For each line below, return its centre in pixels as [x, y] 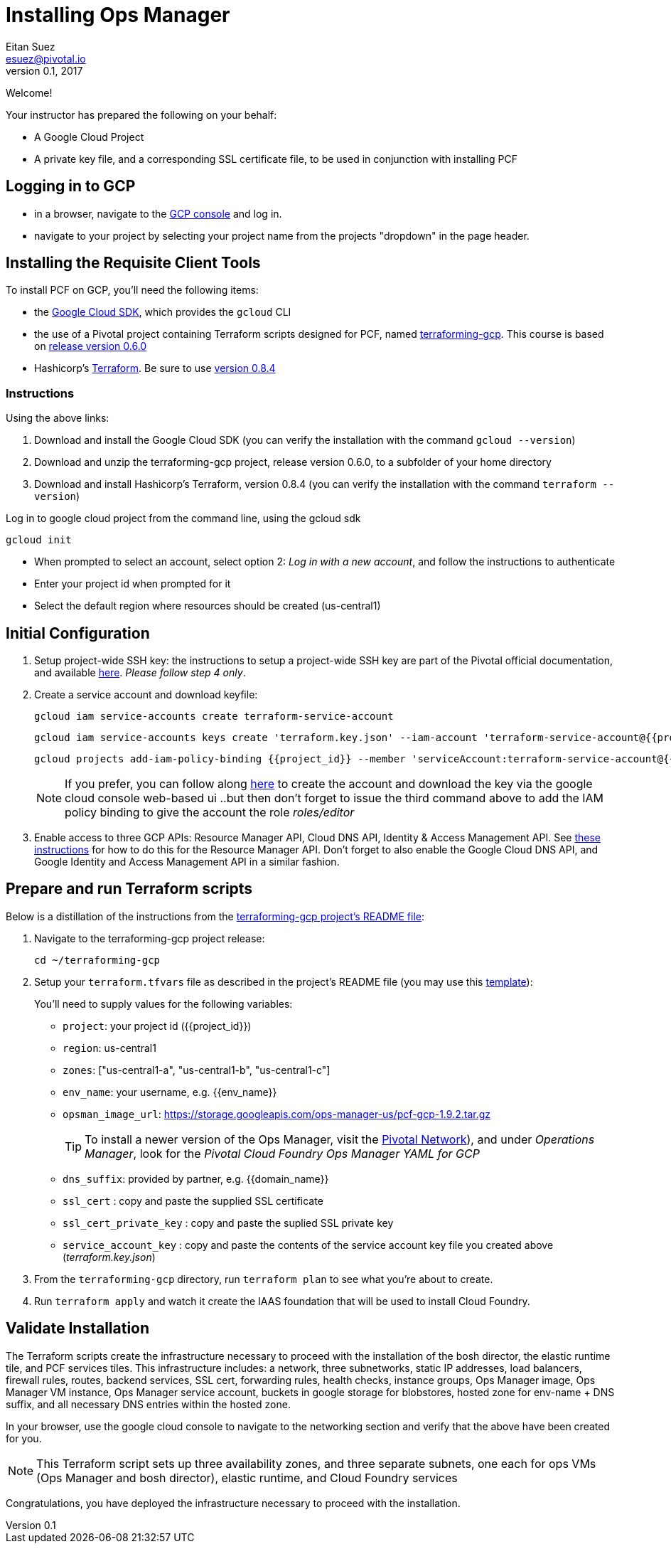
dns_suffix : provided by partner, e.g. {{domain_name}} [196, 1178]
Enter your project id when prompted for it [133, 584]
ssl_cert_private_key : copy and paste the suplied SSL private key [228, 1223]
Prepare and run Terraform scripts [129, 889]
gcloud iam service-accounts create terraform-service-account [214, 717]
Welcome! [29, 92]
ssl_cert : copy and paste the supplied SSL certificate [193, 1201]
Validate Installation [78, 1329]
